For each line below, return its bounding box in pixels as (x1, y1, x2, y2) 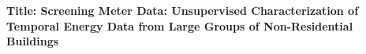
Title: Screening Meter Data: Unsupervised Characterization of (6, 2, 359, 18)
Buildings (6, 33, 59, 49)
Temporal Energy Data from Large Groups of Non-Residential (6, 17, 353, 34)
